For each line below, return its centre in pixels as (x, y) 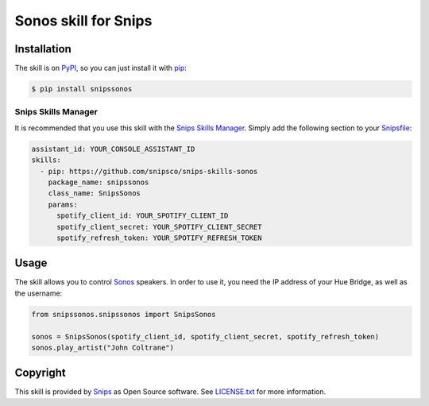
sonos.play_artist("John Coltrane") (103, 347)
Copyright (41, 373)
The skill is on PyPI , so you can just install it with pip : (100, 68)
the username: (39, 293)
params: (63, 204)
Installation (43, 49)
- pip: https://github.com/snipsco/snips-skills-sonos (149, 171)
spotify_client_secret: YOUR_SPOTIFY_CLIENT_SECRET (159, 227)
